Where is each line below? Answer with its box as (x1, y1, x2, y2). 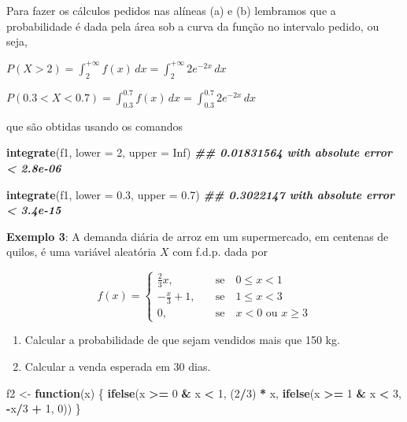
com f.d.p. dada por (172, 243, 268, 260)
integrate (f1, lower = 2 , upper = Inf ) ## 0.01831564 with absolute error (6, 144, 393, 161)
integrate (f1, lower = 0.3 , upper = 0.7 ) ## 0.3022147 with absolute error (6, 186, 395, 202)
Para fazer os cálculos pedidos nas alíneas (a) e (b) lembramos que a (6, 2, 336, 18)
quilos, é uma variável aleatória (6, 243, 157, 260)
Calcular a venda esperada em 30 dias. (24, 357, 211, 374)
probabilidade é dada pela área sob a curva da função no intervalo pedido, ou (6, 17, 379, 34)
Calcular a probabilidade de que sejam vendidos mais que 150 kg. (24, 331, 340, 348)
